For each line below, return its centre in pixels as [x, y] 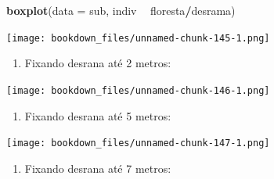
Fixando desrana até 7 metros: [98, 168]
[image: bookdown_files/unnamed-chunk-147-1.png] [138, 143]
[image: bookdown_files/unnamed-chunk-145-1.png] [138, 38]
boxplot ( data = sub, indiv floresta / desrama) [121, 10]
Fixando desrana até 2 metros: [98, 63]
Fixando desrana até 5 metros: [98, 115]
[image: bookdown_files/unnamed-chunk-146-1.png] [138, 90]
